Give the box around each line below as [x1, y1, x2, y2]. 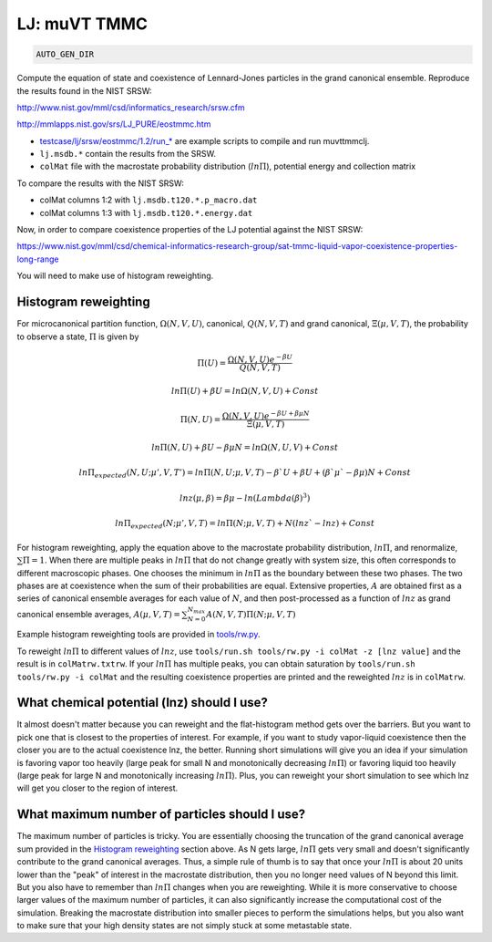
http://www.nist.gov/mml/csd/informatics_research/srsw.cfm [16, 101, 245, 113]
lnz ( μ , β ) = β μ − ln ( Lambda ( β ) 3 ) [179, 492, 311, 503]
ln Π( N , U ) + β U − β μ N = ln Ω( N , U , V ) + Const [151, 442, 339, 452]
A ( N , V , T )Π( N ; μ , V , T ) [206, 609, 296, 619]
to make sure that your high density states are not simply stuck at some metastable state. [16, 920, 353, 931]
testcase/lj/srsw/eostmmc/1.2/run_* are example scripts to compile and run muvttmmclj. [39, 135, 370, 146]
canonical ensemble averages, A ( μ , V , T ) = [16, 608, 181, 619]
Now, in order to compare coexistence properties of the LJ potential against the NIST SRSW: [16, 224, 364, 235]
